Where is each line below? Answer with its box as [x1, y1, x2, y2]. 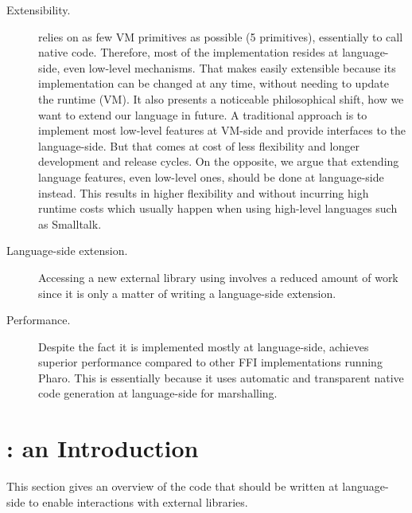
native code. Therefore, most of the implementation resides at [38, 44, 339, 61]
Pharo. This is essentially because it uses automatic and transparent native [38, 369, 404, 386]
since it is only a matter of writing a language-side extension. [38, 284, 336, 301]
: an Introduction [6, 432, 199, 464]
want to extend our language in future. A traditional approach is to [38, 106, 367, 123]
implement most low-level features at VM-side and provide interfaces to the [38, 122, 406, 139]
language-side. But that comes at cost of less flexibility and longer [38, 137, 360, 154]
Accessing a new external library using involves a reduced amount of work [38, 268, 398, 285]
